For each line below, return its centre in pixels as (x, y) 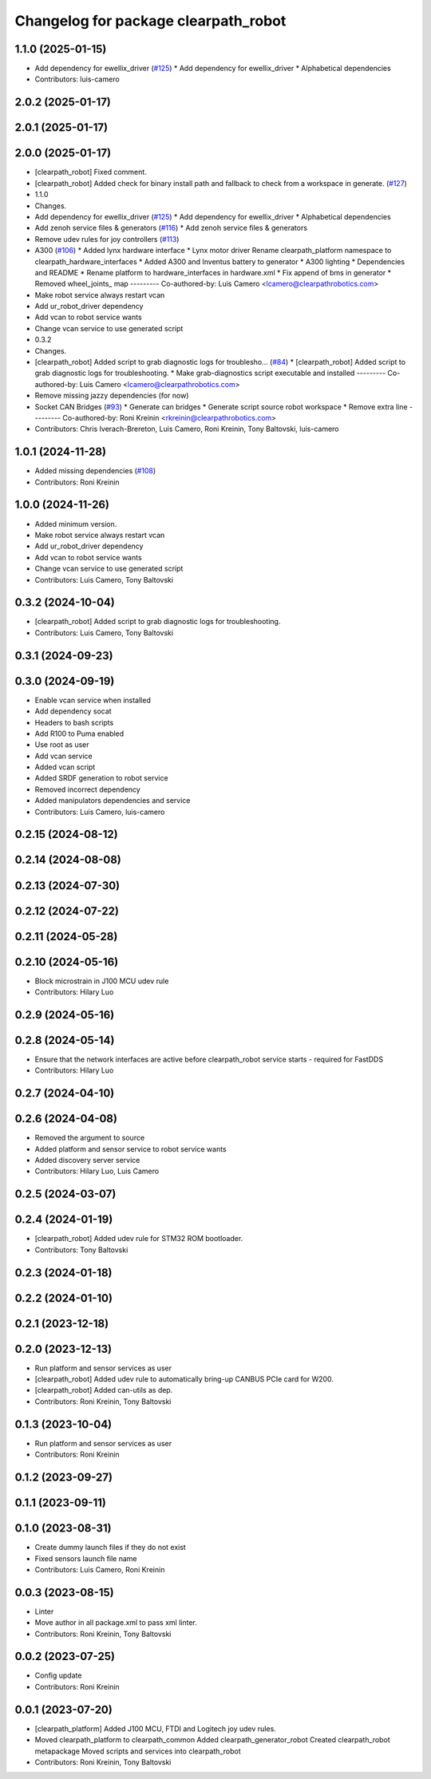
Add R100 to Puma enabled (79, 733)
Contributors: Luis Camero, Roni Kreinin (100, 1569)
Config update (58, 1675)
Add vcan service (64, 756)
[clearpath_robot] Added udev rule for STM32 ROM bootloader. (139, 1239)
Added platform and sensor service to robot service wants (130, 1148)
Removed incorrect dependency (88, 789)
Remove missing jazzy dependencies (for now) (112, 396)
